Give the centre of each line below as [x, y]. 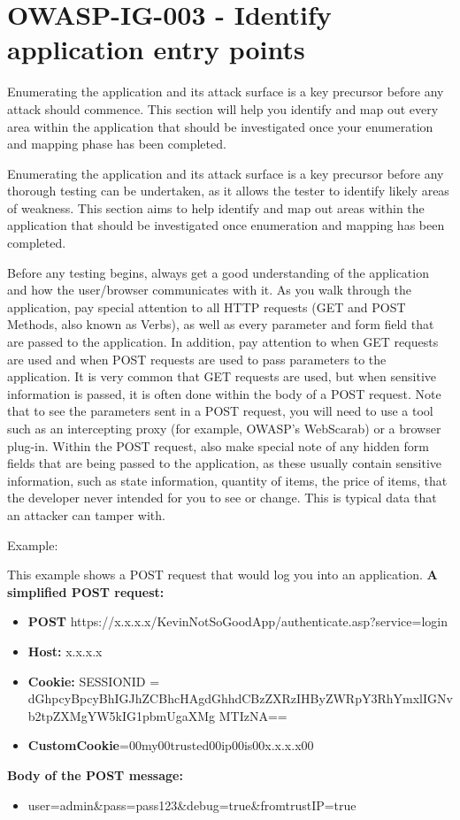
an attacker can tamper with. [86, 514]
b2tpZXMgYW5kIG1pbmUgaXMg [122, 715]
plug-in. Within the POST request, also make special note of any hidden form [218, 445]
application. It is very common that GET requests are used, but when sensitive [222, 376]
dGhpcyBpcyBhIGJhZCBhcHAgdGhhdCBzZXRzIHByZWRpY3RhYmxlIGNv [240, 698]
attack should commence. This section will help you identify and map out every [223, 108]
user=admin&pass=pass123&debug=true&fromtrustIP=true [192, 805]
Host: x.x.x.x [65, 651]
